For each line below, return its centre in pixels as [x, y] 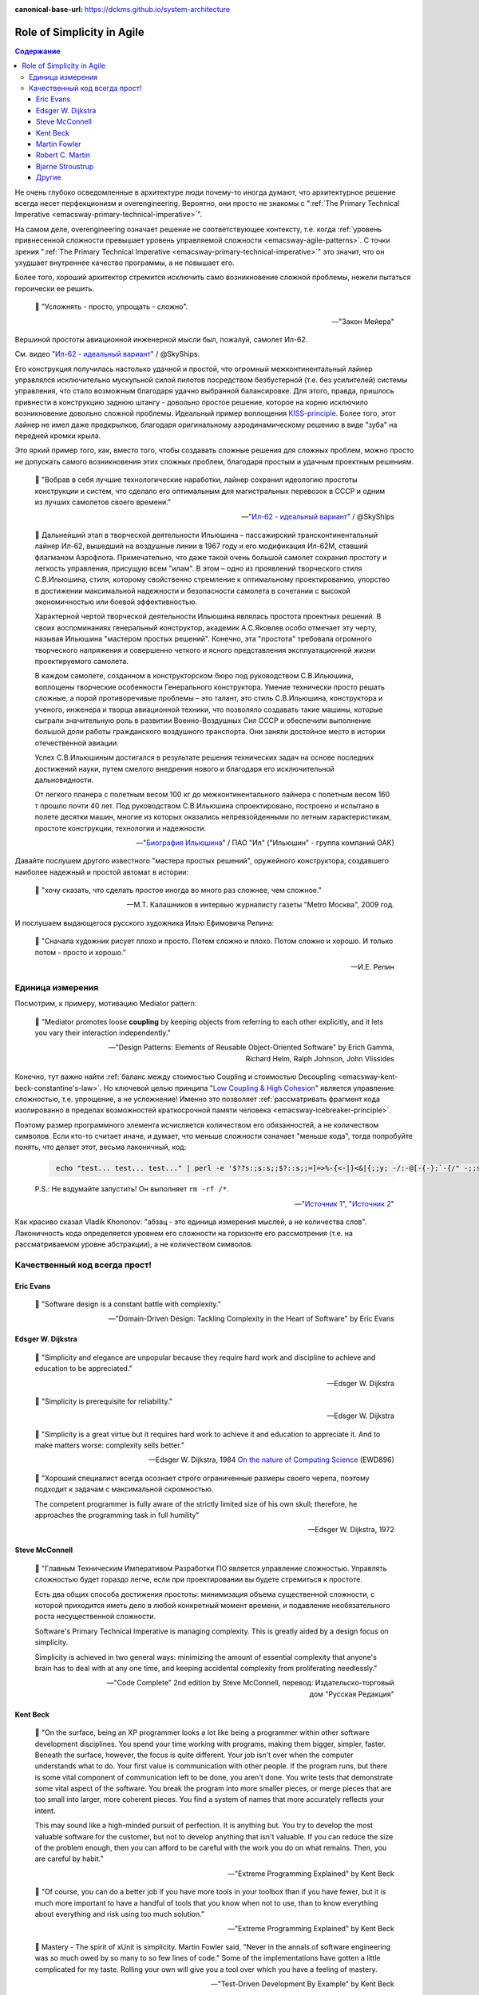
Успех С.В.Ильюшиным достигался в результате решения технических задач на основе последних [204, 757]
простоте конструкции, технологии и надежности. [121, 828]
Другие [49, 178]
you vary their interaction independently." [103, 1033]
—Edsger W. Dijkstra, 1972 [351, 1530]
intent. [45, 1811]
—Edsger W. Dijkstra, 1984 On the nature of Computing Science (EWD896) [271, 1460]
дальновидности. [64, 780]
